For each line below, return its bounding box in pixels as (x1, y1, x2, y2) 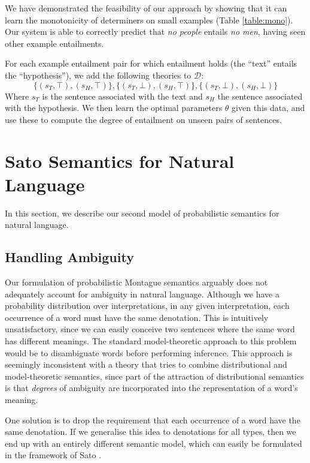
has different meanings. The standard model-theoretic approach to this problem (5, 335, 297, 347)
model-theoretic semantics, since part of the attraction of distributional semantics (5, 369, 304, 382)
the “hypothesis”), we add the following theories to (5, 68, 192, 81)
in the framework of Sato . (5, 449, 102, 461)
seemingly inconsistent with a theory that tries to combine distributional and (5, 358, 287, 371)
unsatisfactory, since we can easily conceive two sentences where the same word (5, 323, 295, 335)
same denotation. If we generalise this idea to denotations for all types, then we (5, 425, 296, 438)
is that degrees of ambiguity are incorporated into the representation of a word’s (5, 381, 298, 394)
